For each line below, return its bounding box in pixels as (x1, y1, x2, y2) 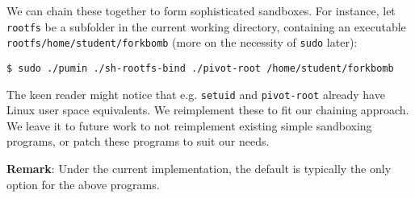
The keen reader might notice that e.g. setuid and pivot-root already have (6, 85, 385, 102)
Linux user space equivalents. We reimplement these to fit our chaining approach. (6, 101, 409, 118)
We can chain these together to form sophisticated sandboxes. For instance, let (6, 2, 396, 19)
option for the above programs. (6, 175, 160, 192)
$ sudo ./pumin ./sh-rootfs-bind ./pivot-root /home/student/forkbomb (6, 62, 394, 74)
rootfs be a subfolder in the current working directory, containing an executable (6, 18, 406, 35)
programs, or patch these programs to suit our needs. (6, 133, 270, 150)
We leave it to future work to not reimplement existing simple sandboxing (6, 117, 372, 134)
